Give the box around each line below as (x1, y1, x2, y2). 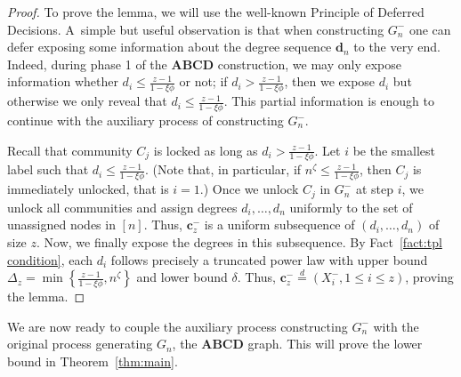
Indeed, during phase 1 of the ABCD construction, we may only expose (7, 54, 402, 73)
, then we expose (284, 72, 376, 91)
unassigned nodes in (7, 215, 116, 234)
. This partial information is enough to (223, 92, 435, 110)
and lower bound (136, 268, 228, 286)
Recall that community (7, 140, 133, 159)
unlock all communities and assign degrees (7, 197, 238, 216)
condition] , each (7, 250, 93, 269)
